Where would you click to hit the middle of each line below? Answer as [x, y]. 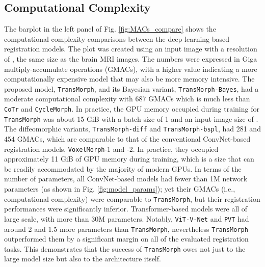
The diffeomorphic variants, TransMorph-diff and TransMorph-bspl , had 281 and [132, 129]
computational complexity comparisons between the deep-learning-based [117, 38]
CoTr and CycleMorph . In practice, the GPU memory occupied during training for [132, 109]
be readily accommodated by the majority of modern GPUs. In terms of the [123, 168]
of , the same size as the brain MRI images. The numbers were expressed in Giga [131, 58]
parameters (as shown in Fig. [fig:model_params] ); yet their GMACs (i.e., [120, 189]
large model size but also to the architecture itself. [83, 259]
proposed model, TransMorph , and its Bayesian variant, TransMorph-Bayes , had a [131, 88]
